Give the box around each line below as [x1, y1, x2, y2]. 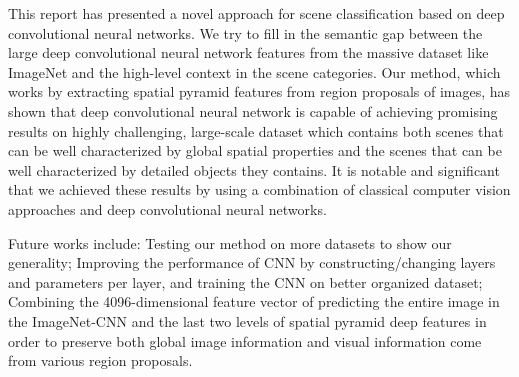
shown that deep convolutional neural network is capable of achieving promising [8, 100, 498, 121]
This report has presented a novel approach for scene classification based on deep [8, 3, 505, 23]
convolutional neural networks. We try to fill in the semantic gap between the [8, 22, 483, 43]
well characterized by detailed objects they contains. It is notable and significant [8, 159, 500, 180]
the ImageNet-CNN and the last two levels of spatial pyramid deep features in [8, 310, 487, 331]
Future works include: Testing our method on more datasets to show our [8, 232, 452, 253]
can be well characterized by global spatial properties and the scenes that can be [8, 140, 502, 161]
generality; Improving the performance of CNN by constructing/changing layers [8, 252, 496, 273]
